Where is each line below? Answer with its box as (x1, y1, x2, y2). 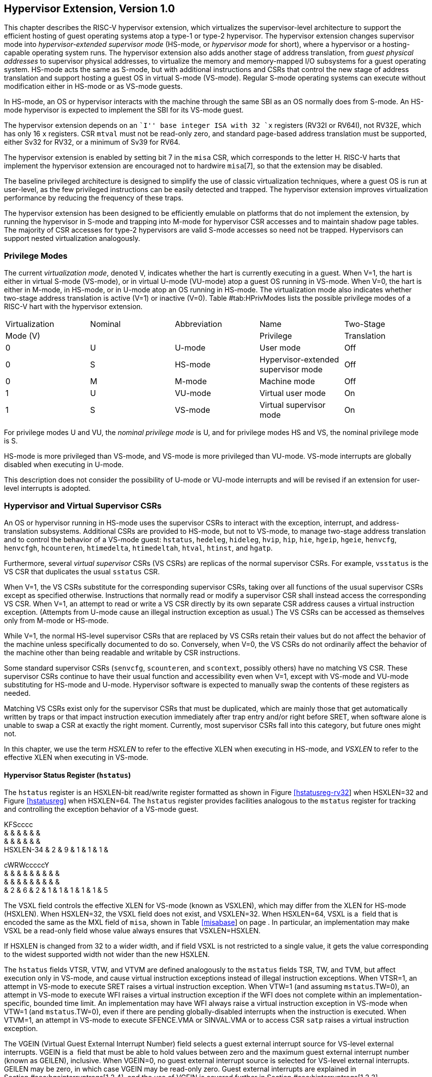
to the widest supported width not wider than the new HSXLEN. (4, 950, 210, 959)
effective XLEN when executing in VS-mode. (4, 753, 149, 761)
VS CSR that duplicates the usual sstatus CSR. (4, 567, 160, 576)
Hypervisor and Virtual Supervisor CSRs (4, 500, 162, 511)
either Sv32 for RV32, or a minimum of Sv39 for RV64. (4, 138, 180, 147)
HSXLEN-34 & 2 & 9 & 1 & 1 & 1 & (4, 845, 109, 854)
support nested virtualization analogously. (4, 234, 140, 243)
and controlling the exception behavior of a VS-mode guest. (4, 805, 199, 814)
